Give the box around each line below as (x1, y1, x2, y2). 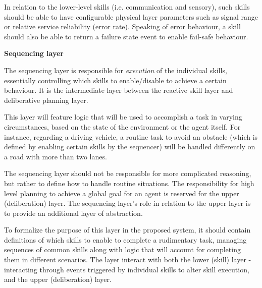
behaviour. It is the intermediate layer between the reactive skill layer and (4, 85, 233, 95)
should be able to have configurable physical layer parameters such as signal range (4, 11, 258, 22)
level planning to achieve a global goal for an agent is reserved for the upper (4, 188, 239, 198)
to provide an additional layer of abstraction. (4, 207, 143, 218)
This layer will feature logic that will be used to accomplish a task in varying (4, 111, 242, 122)
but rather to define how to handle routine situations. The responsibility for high (4, 178, 254, 188)
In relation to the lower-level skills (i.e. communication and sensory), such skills (4, 2, 250, 12)
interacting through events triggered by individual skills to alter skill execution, (4, 264, 249, 274)
